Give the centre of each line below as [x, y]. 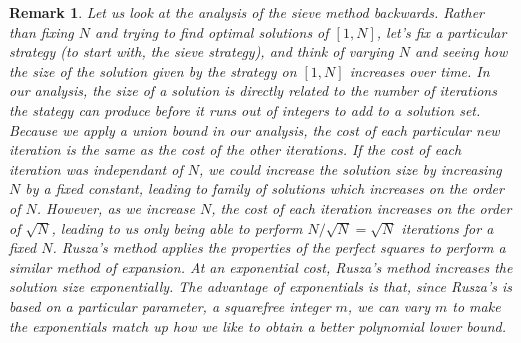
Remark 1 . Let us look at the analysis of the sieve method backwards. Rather [247, 12]
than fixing [41, 31]
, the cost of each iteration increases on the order [361, 207]
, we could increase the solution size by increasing [350, 168]
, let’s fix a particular [441, 31]
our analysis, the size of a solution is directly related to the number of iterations [253, 90]
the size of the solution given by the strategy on [153, 70]
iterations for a [447, 227]
